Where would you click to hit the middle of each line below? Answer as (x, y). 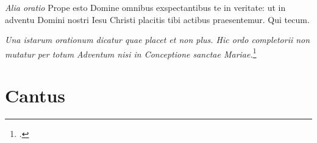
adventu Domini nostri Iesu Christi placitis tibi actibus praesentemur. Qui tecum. (157, 19)
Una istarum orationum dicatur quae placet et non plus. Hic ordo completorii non (158, 40)
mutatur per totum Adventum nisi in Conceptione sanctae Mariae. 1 (131, 53)
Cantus (35, 95)
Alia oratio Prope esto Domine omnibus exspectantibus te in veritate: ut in (145, 7)
